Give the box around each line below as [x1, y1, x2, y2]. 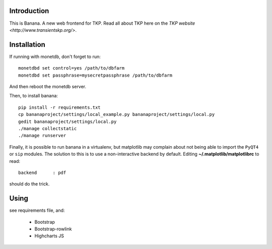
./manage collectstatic [18, 126, 77, 131]
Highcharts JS [34, 233, 64, 239]
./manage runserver [18, 133, 66, 139]
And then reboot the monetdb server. [9, 83, 87, 89]
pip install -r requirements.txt [18, 104, 101, 110]
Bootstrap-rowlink [34, 226, 72, 232]
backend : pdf [18, 169, 66, 175]
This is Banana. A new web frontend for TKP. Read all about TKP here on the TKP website [9, 20, 195, 26]
